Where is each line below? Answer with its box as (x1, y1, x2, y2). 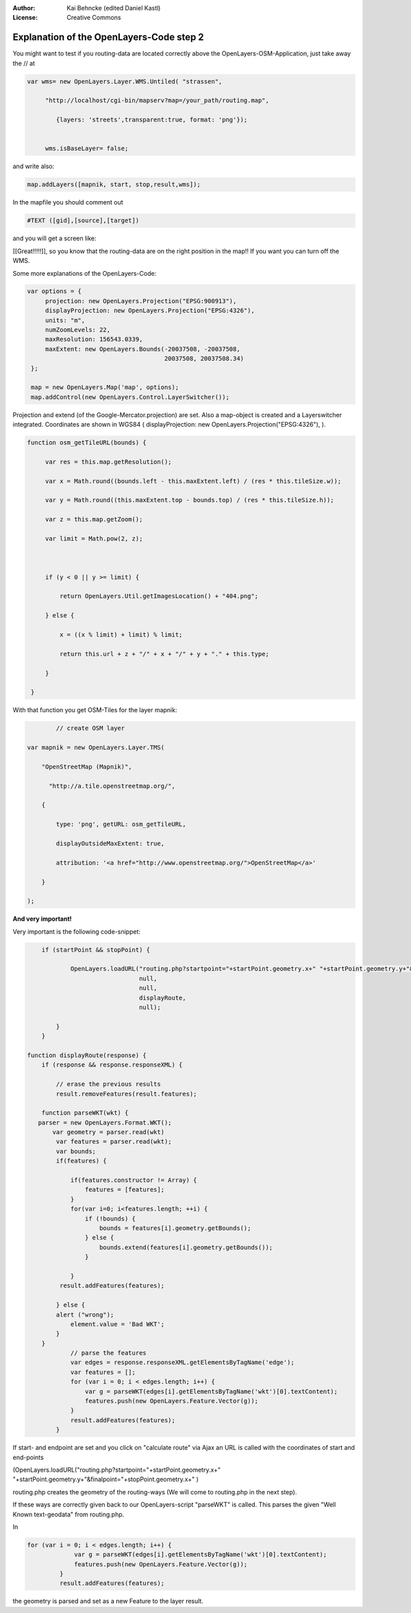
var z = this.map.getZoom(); (45, 515, 143, 523)
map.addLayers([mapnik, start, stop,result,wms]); (27, 180, 201, 189)
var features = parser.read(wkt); (55, 1138, 172, 1146)
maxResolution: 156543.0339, (45, 335, 143, 343)
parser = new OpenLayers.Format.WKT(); (38, 1118, 172, 1127)
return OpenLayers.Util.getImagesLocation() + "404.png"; (59, 592, 259, 600)
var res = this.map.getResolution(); (45, 458, 172, 466)
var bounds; (55, 1147, 96, 1155)
